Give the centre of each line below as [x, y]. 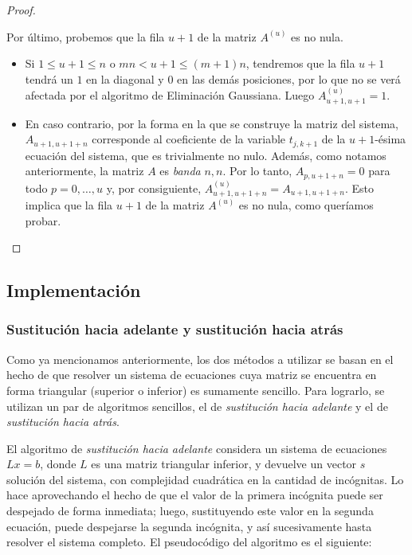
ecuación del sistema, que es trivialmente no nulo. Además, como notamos [206, 155]
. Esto [359, 188]
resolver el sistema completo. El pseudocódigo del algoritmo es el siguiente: [189, 542]
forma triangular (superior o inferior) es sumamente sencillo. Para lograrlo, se [196, 390]
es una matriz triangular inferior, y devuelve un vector [224, 464]
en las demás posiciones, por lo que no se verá [289, 78]
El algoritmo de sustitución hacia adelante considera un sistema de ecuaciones [197, 448]
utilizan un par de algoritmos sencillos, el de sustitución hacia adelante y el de [197, 406]
